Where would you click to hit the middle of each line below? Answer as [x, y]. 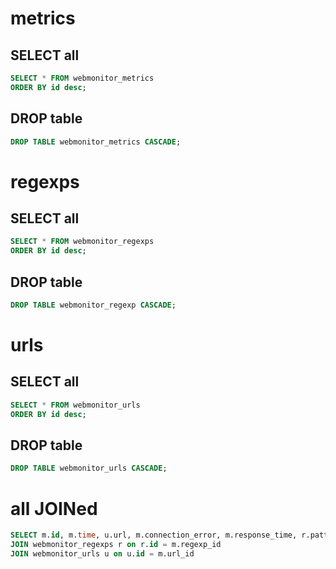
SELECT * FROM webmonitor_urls [75, 405]
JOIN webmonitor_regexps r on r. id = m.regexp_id [116, 545]
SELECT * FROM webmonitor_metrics [82, 78]
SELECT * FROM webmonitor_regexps [82, 242]
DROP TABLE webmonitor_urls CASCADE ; [89, 468]
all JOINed [54, 508]
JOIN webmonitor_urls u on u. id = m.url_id [102, 554]
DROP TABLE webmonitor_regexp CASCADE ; [93, 305]
